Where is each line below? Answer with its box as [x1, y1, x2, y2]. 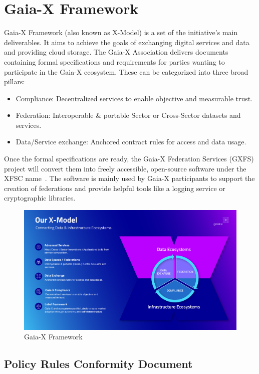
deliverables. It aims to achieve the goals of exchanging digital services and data [4, 37, 249, 47]
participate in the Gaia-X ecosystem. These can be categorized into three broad [4, 66, 248, 77]
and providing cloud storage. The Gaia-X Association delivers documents [4, 47, 228, 57]
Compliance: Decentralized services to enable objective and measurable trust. [16, 93, 253, 103]
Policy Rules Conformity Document [4, 356, 193, 371]
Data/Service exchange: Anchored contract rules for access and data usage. [16, 136, 246, 147]
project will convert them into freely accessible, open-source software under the [4, 163, 246, 173]
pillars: [4, 76, 25, 87]
